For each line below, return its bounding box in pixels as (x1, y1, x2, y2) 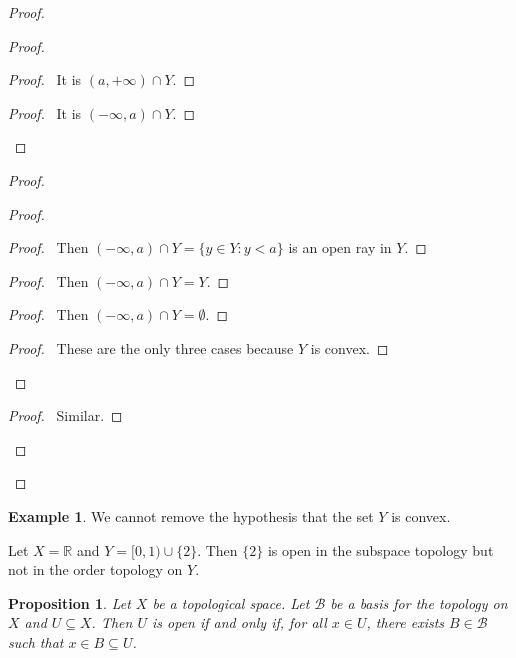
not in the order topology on (8, 559, 183, 580)
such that (8, 631, 64, 652)
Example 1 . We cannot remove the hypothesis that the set (8, 505, 374, 526)
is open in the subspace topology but (267, 539, 494, 560)
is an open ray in (288, 237, 392, 258)
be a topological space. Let (152, 592, 310, 613)
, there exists (366, 612, 445, 633)
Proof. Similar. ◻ (8, 405, 123, 426)
